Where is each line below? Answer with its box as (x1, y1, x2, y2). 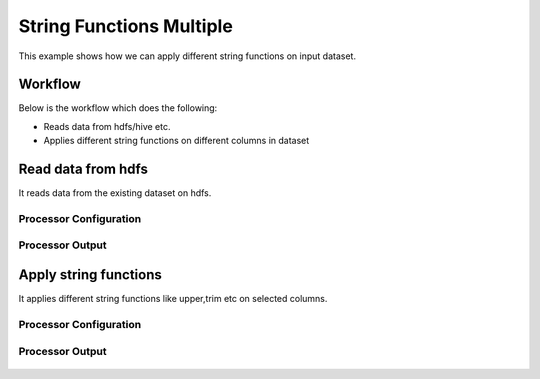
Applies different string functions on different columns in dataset (43, 135, 310, 147)
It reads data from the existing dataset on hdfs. (18, 187, 212, 199)
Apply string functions (18, 266, 162, 284)
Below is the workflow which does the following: (18, 102, 218, 114)
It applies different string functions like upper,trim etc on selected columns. (18, 293, 328, 305)
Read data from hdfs (18, 161, 149, 178)
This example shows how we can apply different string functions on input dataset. (18, 50, 357, 62)
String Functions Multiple (18, 15, 234, 37)
